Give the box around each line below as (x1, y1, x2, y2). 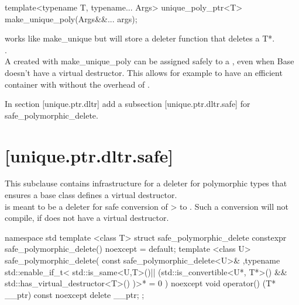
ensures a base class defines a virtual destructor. (5, 189, 177, 201)
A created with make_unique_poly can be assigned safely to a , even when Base (5, 55, 294, 67)
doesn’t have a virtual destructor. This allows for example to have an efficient (5, 66, 283, 78)
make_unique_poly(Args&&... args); (5, 12, 138, 25)
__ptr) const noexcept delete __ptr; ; (5, 288, 145, 300)
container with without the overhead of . (5, 78, 150, 90)
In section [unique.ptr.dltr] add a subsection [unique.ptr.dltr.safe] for (5, 98, 250, 110)
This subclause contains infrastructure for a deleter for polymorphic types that (5, 177, 287, 189)
